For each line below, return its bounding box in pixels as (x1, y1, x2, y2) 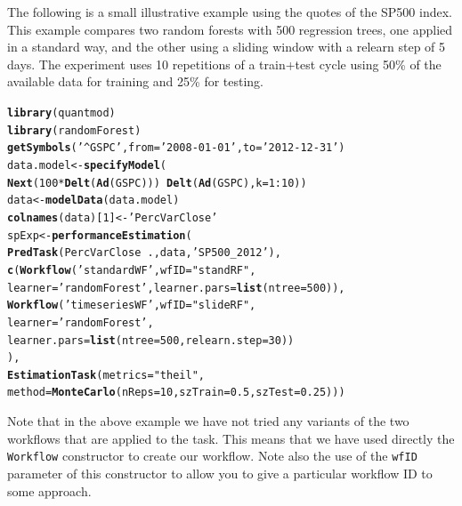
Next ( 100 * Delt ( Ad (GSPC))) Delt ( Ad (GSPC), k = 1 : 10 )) (7, 176, 307, 189)
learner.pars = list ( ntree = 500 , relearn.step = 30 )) (7, 333, 295, 347)
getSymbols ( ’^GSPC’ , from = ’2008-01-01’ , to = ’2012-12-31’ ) (7, 141, 345, 155)
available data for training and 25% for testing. (7, 72, 264, 91)
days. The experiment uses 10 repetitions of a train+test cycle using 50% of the (7, 54, 442, 73)
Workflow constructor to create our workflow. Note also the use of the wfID (7, 446, 417, 465)
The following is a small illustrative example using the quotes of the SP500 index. (7, 3, 452, 20)
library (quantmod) (7, 106, 116, 119)
